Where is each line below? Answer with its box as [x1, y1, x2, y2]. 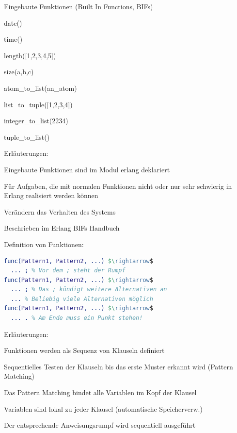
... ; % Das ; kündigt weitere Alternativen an [11, 286, 167, 293]
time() [4, 34, 23, 44]
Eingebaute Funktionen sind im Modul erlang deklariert [4, 164, 170, 174]
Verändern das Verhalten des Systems [4, 206, 116, 216]
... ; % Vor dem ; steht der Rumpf [11, 267, 126, 274]
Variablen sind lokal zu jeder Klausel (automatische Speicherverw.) [4, 403, 203, 414]
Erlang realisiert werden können [4, 190, 98, 200]
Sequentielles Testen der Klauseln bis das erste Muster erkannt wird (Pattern [4, 361, 233, 371]
